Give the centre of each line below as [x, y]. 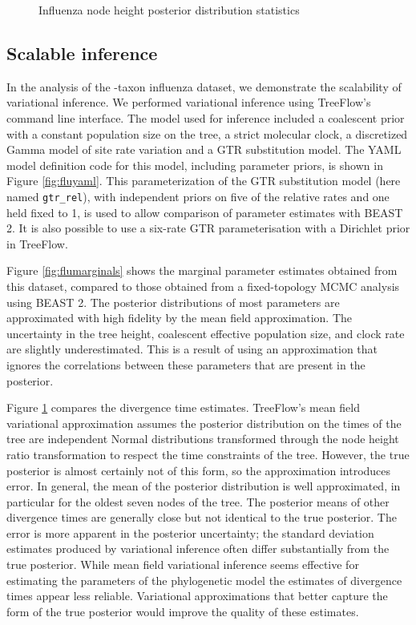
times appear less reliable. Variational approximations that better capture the [197, 596]
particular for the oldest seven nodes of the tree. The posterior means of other [198, 501]
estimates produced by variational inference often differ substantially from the [198, 548]
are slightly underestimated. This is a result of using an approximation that [192, 349]
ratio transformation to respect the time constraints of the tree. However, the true [208, 454]
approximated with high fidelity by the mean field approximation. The [180, 318]
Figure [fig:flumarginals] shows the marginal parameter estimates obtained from [202, 270]
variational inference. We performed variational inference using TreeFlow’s [189, 102]
